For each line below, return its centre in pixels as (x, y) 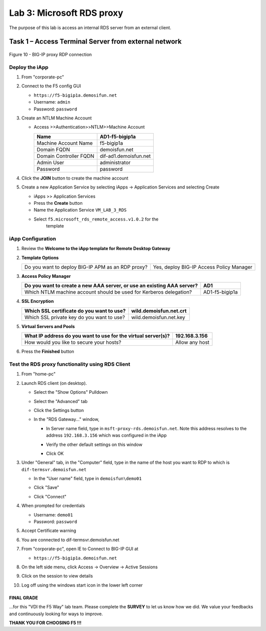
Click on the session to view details (57, 576)
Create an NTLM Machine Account (57, 118)
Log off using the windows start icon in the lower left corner (82, 585)
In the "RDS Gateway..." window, (66, 419)
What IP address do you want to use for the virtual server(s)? (97, 336)
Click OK (55, 453)
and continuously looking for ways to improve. (56, 614)
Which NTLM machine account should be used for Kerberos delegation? (108, 292)
